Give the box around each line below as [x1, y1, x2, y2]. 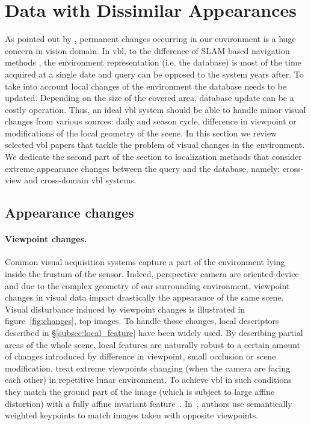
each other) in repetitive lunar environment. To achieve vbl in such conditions [5, 373, 292, 386]
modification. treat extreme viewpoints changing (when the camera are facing [5, 361, 291, 374]
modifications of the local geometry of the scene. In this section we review [5, 126, 277, 139]
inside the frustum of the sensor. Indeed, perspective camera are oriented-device [5, 268, 299, 280]
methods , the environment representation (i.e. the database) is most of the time [5, 56, 301, 69]
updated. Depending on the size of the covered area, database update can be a [5, 91, 294, 104]
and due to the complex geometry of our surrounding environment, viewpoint [5, 279, 290, 292]
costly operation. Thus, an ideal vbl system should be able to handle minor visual [5, 103, 306, 115]
